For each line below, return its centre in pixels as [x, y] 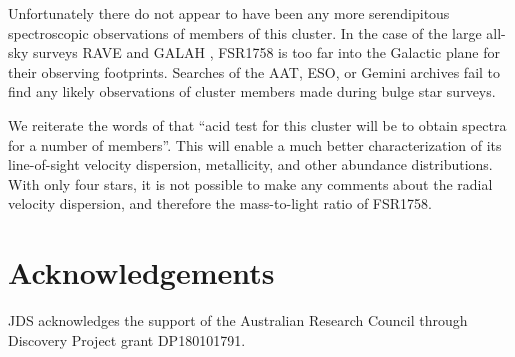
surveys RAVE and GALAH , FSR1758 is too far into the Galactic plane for [266, 52]
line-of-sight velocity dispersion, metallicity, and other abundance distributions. [250, 164]
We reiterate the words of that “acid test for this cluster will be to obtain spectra [257, 124]
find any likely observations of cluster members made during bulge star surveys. [252, 91]
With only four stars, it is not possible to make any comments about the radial [250, 183]
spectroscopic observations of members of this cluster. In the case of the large [245, 32]
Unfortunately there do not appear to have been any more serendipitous [229, 13]
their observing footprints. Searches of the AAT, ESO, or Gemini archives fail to [254, 71]
